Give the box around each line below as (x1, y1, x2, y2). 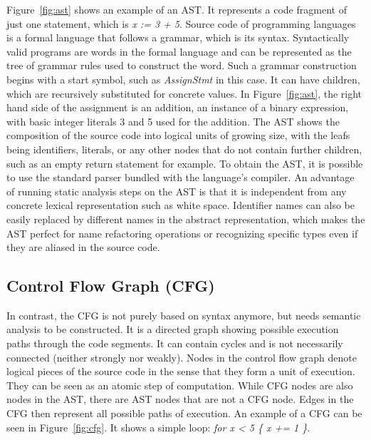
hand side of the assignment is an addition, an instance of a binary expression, (6, 100, 349, 115)
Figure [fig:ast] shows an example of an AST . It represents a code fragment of (6, 2, 347, 16)
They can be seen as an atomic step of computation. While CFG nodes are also (6, 377, 353, 392)
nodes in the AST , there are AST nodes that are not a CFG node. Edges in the (6, 392, 354, 406)
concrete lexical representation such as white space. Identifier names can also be (6, 198, 355, 213)
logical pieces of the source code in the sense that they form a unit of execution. (6, 364, 355, 379)
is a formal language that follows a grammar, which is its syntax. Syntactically (6, 30, 350, 45)
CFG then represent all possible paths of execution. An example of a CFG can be (6, 406, 362, 421)
